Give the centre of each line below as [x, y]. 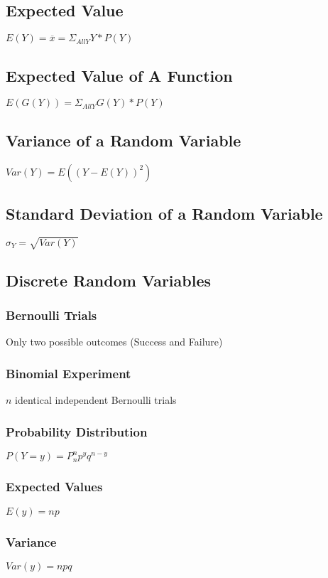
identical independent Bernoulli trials [96, 400]
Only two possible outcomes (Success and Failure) [114, 342]
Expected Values [54, 487]
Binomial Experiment [69, 373]
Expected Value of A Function [119, 75]
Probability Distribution [77, 431]
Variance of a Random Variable [124, 140]
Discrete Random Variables [109, 280]
